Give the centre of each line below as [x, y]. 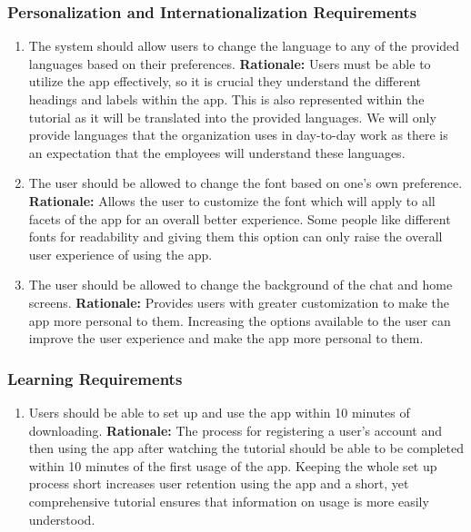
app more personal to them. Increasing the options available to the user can [240, 320]
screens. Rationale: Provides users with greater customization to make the [239, 302]
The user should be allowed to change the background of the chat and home [241, 285]
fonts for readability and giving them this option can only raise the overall [235, 236]
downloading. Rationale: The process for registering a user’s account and [235, 430]
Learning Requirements [95, 378]
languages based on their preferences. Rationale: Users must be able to [230, 63]
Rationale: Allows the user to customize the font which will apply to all [232, 200]
